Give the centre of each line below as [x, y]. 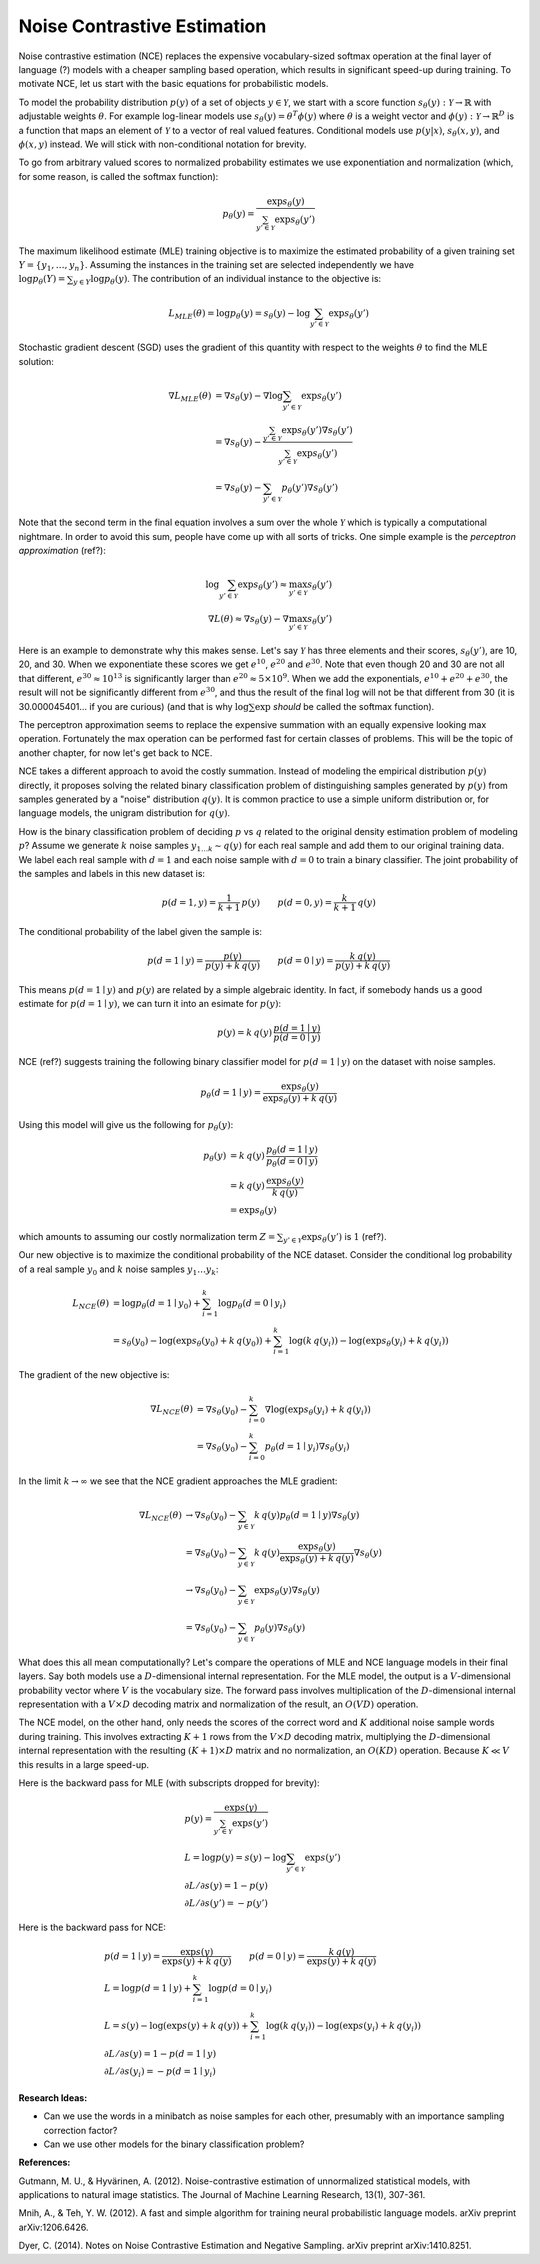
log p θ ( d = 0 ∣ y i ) [252, 1304]
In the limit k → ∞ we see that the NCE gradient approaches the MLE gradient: [178, 1481]
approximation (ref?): [62, 550]
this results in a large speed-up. [84, 1764]
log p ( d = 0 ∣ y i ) [240, 1990]
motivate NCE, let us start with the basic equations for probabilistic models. [173, 84]
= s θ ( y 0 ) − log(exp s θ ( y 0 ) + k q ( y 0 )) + [192, 1342]
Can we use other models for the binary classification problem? [174, 2144]
